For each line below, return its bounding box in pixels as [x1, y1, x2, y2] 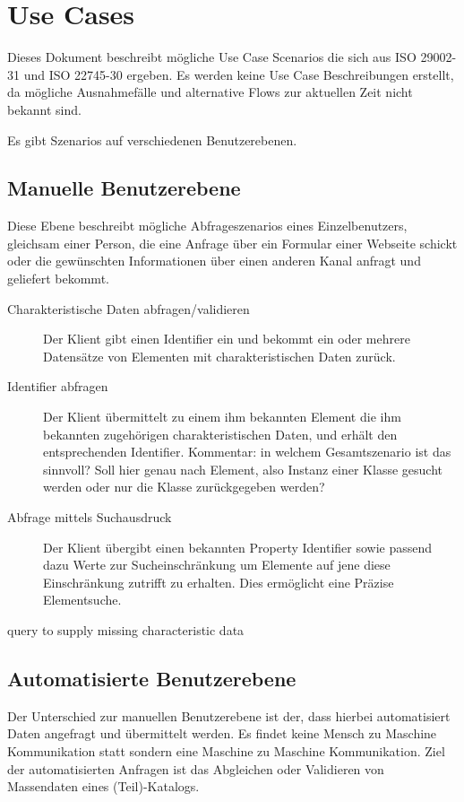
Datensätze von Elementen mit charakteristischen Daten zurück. [43, 346, 396, 365]
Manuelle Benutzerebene [7, 174, 241, 202]
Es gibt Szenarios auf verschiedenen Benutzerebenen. [7, 130, 297, 149]
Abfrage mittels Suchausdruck [7, 508, 172, 527]
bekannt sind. [7, 100, 82, 118]
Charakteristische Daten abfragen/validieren [7, 299, 250, 318]
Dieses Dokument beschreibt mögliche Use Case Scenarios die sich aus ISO [7, 48, 417, 66]
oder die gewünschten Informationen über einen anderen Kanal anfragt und [7, 251, 421, 270]
